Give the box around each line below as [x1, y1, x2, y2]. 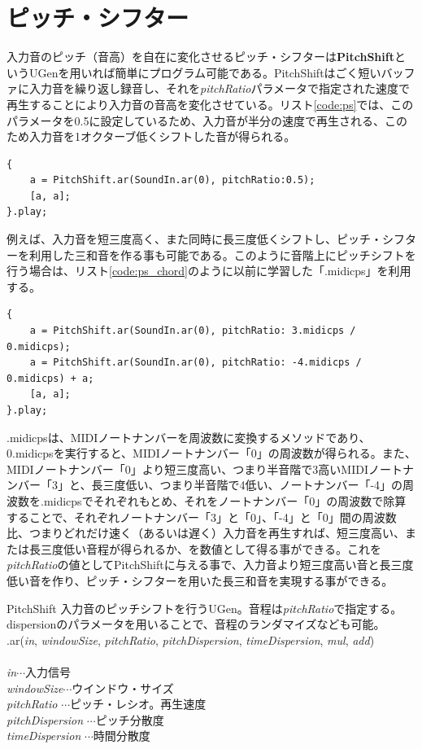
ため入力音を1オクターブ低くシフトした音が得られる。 [7, 128, 296, 145]
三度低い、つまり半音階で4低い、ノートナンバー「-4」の [102, 476, 403, 493]
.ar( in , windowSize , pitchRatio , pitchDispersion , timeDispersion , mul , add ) [7, 631, 375, 648]
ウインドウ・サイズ [72, 679, 174, 696]
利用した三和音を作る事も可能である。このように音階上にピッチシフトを [28, 246, 416, 263]
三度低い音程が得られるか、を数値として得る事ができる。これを [40, 540, 382, 557]
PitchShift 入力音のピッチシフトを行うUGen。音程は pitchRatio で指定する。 [7, 599, 402, 616]
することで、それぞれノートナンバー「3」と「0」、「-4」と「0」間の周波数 [7, 508, 397, 525]
